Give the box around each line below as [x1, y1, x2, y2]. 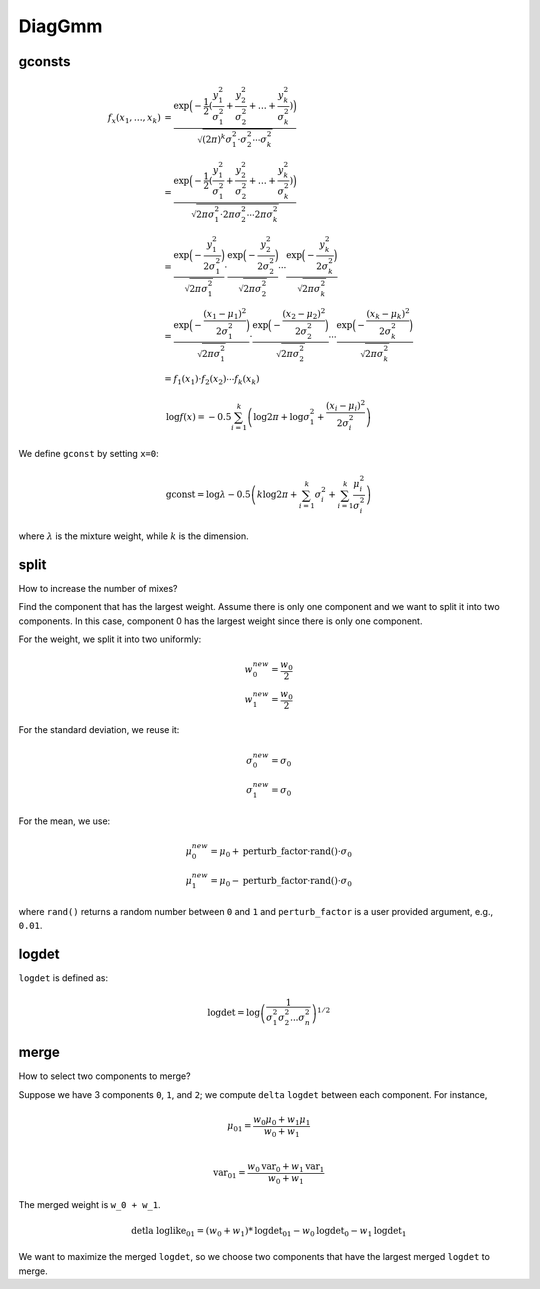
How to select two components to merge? [18, 1070, 191, 1082]
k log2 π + [256, 489, 298, 500]
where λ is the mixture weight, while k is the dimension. [18, 530, 249, 542]
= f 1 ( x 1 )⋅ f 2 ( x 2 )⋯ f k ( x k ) [164, 373, 260, 387]
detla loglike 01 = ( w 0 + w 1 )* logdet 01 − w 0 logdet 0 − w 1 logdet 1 [130, 1225, 407, 1239]
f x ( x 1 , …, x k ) [107, 112, 162, 125]
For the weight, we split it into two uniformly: [18, 633, 202, 645]
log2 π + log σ [253, 411, 310, 422]
